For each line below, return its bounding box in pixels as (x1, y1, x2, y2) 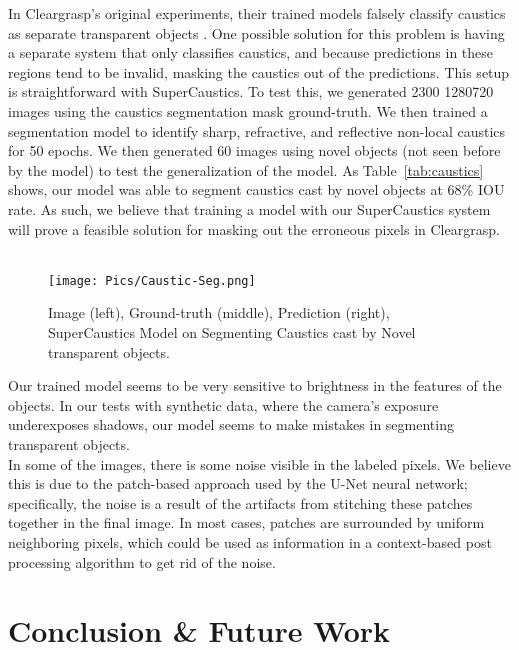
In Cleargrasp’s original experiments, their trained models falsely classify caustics (8, 3, 506, 23)
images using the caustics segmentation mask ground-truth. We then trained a (8, 100, 488, 121)
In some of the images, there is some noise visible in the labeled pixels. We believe (8, 453, 511, 474)
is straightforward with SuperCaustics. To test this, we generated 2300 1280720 (8, 81, 494, 102)
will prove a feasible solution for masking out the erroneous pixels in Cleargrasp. (8, 218, 500, 239)
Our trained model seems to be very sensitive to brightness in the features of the (8, 375, 502, 396)
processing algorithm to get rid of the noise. (8, 551, 276, 572)
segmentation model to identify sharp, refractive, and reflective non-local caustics (8, 120, 506, 141)
